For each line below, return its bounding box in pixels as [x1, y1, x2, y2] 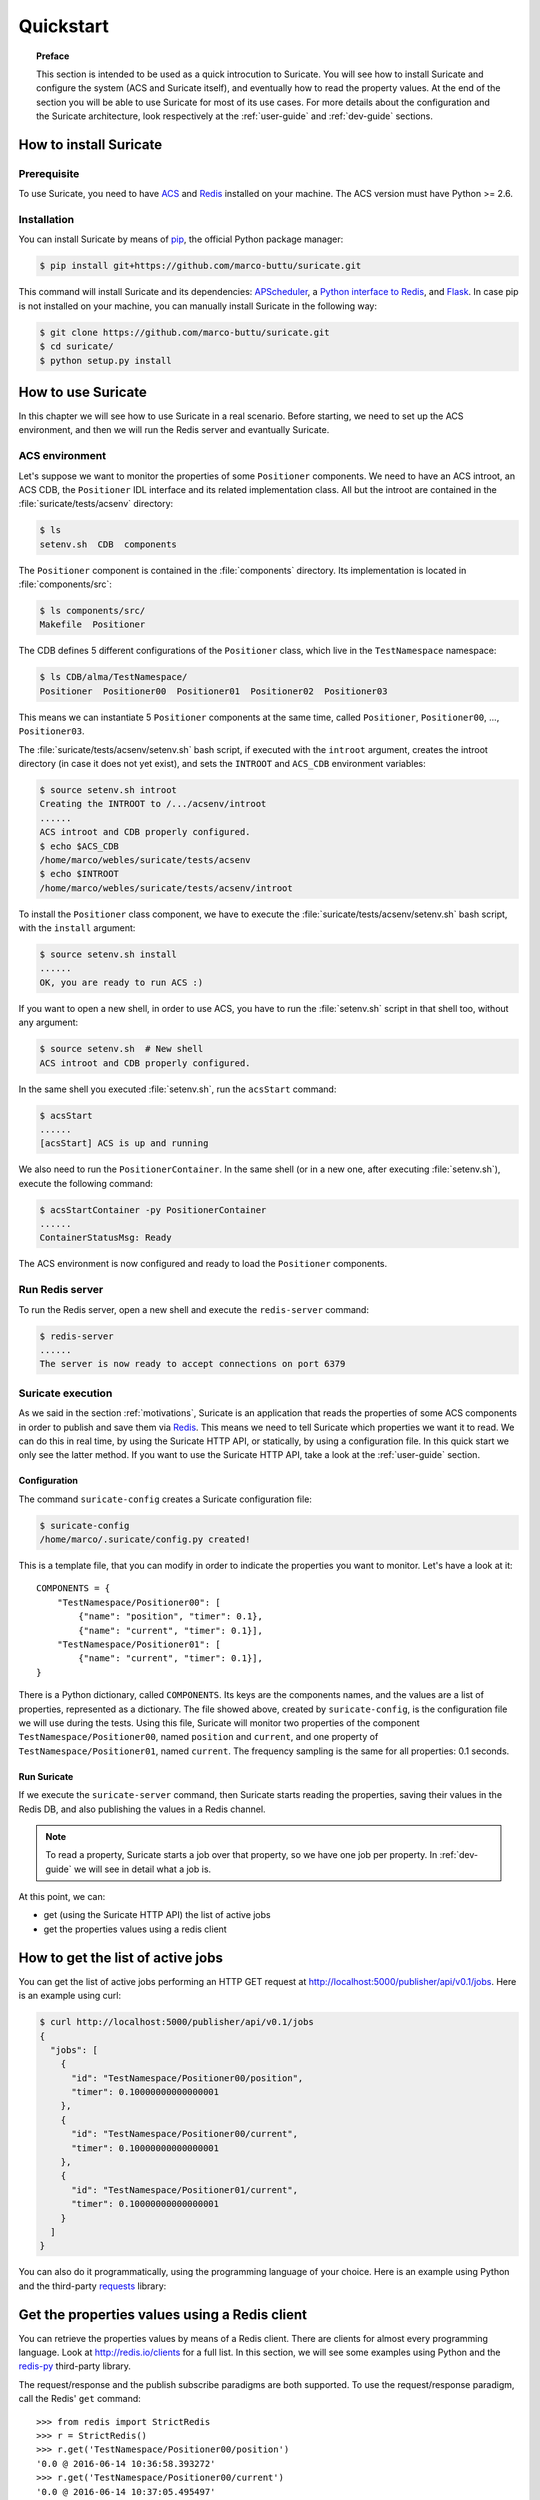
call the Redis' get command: [18, 2393, 142, 2405]
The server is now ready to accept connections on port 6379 [39, 1358, 346, 1370]
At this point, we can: [18, 1891, 106, 1903]
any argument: [18, 1016, 79, 1029]
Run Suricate [18, 1770, 74, 1782]
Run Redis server [18, 1283, 104, 1297]
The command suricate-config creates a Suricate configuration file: [18, 1493, 312, 1505]
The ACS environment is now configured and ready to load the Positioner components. [18, 1258, 388, 1270]
